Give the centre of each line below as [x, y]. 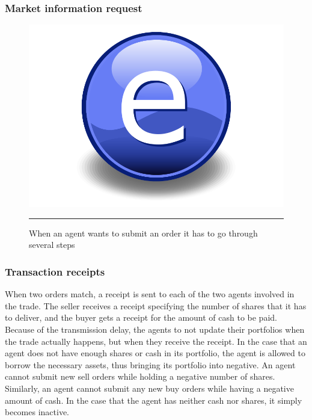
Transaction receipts [55, 271]
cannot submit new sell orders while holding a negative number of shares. [140, 376]
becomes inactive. [37, 412]
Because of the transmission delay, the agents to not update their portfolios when [155, 329]
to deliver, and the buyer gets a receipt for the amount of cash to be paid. [141, 317]
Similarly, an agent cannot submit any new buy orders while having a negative [149, 388]
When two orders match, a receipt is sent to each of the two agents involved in [150, 294]
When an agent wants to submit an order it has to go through [143, 233]
